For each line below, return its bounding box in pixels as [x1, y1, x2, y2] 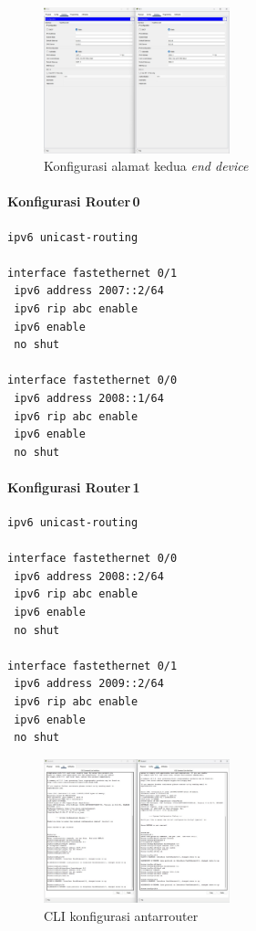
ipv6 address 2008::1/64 [14, 391, 164, 405]
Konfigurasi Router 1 [7, 477, 140, 496]
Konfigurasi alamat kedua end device [44, 156, 249, 175]
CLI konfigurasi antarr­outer [44, 905, 199, 925]
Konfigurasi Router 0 [7, 192, 140, 211]
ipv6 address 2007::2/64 [14, 284, 164, 298]
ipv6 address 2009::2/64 [14, 677, 164, 691]
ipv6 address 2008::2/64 [14, 569, 164, 583]
